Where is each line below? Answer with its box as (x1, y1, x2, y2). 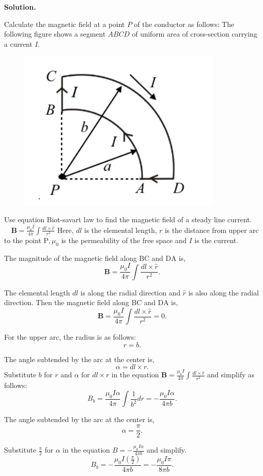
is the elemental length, (84, 224, 157, 235)
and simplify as (207, 369, 254, 380)
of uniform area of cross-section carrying (132, 28, 257, 39)
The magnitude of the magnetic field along (4, 252, 137, 263)
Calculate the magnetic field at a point (4, 18, 125, 29)
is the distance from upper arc (164, 224, 259, 235)
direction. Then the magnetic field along (4, 297, 129, 308)
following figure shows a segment (4, 28, 106, 39)
